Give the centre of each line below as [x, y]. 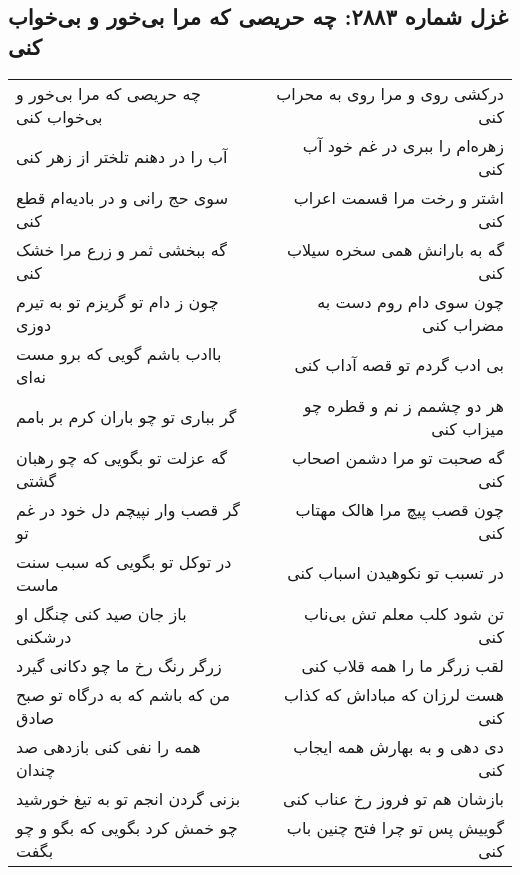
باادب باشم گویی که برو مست [119, 353]
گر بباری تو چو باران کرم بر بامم [126, 417]
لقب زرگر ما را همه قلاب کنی [402, 665]
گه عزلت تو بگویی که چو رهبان [122, 457]
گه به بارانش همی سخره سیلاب [395, 249]
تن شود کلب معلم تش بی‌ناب [404, 613]
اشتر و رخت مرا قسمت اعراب [398, 197]
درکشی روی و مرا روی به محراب [390, 93]
